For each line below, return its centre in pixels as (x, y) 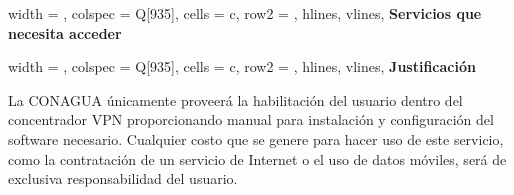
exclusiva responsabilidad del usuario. (123, 178)
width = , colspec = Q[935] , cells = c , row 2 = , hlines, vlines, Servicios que (245, 13)
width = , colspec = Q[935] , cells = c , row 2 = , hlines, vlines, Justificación (242, 66)
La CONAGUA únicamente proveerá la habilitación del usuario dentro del (235, 99)
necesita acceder (65, 32)
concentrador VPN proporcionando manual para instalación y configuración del (251, 119)
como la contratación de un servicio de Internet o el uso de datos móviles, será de (257, 158)
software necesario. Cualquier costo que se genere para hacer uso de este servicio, (256, 138)
